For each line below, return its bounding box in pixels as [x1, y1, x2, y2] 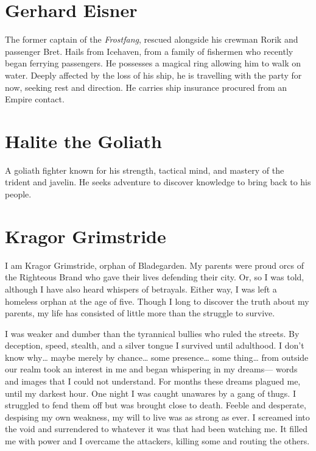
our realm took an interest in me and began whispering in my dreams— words [5, 363, 298, 375]
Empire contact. [5, 93, 65, 105]
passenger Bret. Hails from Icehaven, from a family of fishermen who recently [5, 44, 293, 57]
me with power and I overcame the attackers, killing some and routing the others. [5, 435, 310, 447]
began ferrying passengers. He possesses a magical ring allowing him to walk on [5, 57, 301, 69]
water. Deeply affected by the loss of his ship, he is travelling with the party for [5, 68, 302, 81]
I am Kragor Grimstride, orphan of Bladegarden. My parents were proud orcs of [5, 258, 304, 271]
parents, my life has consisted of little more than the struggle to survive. [5, 307, 275, 319]
